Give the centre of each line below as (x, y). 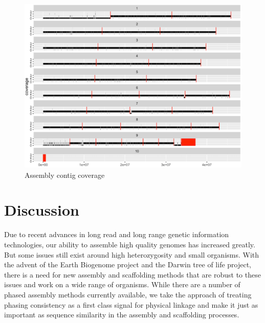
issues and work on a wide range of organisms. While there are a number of (122, 284)
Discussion (42, 210)
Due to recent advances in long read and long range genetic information (117, 234)
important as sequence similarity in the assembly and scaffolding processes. (122, 315)
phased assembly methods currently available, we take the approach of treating (128, 294)
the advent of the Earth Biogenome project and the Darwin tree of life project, (128, 264)
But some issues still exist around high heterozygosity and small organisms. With (132, 254)
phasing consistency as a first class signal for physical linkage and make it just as (131, 304)
